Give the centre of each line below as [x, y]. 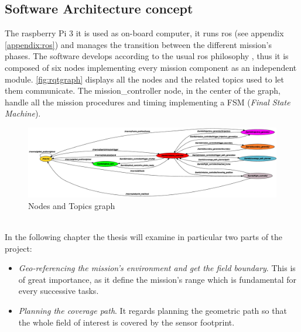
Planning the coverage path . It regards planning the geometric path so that [153, 310]
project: [18, 248]
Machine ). [23, 113]
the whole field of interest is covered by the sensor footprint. [126, 322]
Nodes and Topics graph [72, 205]
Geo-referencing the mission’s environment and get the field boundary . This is [157, 268]
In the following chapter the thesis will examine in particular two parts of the [144, 236]
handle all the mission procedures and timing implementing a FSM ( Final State [148, 102]
